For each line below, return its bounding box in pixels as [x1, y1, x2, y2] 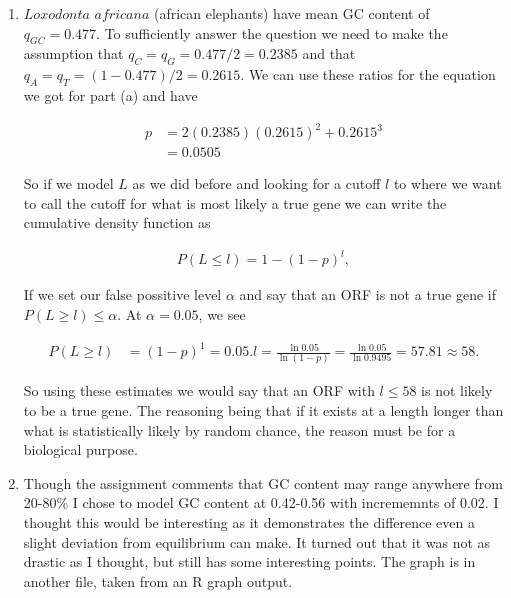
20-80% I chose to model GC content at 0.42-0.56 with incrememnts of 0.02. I [23, 492, 499, 513]
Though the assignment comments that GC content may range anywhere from [23, 472, 503, 493]
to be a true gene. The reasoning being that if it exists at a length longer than [23, 400, 504, 421]
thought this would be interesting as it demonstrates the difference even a [23, 512, 475, 533]
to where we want [393, 173, 502, 194]
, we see [198, 304, 246, 325]
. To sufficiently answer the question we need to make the [96, 22, 448, 43]
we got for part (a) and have [23, 84, 198, 105]
